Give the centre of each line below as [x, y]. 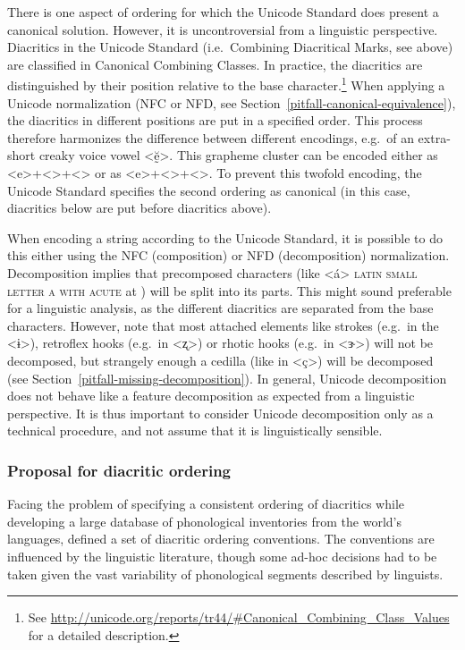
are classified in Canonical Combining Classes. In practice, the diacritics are [215, 64]
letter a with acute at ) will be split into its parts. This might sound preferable [229, 290]
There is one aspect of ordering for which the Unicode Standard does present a [223, 12]
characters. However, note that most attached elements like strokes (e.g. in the [223, 325]
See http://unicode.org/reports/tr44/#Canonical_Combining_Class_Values [239, 617]
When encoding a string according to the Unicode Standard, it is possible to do [225, 237]
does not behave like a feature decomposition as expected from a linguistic [211, 396]
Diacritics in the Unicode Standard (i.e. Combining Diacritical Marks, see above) [230, 47]
